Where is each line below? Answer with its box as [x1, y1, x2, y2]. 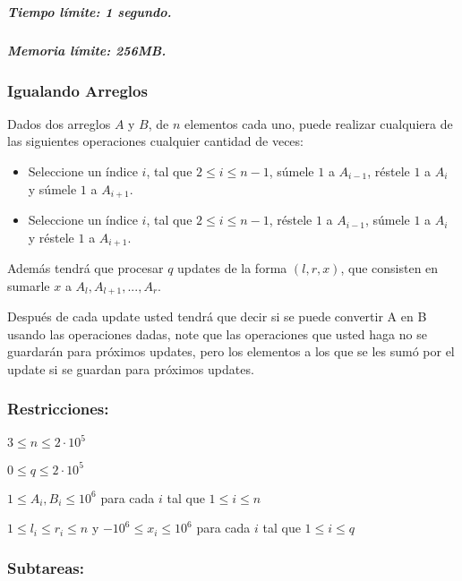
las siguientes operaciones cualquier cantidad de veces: [7, 132, 304, 150]
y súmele [28, 179, 77, 198]
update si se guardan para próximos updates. [7, 359, 254, 378]
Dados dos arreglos [7, 114, 111, 132]
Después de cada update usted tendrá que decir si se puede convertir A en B [7, 307, 427, 326]
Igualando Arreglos [7, 79, 148, 101]
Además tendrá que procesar [7, 259, 164, 278]
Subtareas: [7, 556, 84, 578]
